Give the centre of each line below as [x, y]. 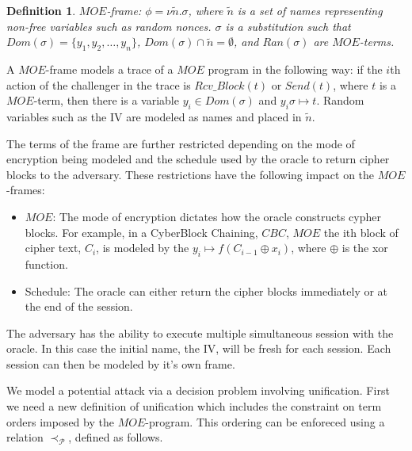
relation [25, 437]
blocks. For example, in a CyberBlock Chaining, [141, 232]
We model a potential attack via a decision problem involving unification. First [198, 390]
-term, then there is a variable [106, 100]
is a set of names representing [310, 10]
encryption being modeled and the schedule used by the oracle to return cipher [198, 159]
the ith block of [361, 232]
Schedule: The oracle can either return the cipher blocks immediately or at [206, 290]
